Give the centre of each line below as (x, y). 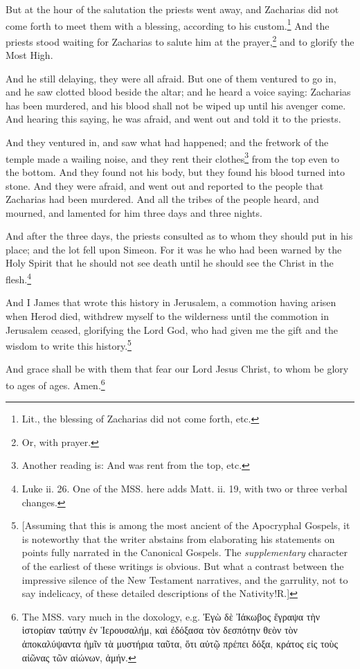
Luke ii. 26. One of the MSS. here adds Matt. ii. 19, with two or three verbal (184, 488)
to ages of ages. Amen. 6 (55, 384)
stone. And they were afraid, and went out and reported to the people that (165, 185)
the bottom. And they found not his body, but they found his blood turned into (175, 171)
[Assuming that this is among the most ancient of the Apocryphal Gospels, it (186, 525)
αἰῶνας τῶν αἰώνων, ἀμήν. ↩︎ (79, 657)
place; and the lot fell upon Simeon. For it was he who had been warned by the (174, 249)
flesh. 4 (19, 278)
